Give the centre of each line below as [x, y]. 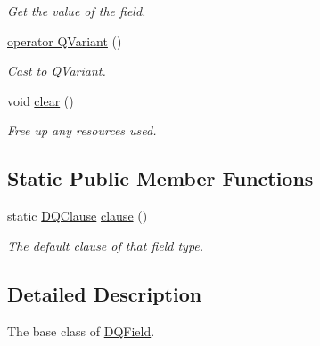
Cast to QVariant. [57, 71]
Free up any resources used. [82, 130]
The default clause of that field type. [106, 245]
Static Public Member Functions [160, 178]
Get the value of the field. [77, 11]
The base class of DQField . [81, 330]
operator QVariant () [65, 40]
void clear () [41, 100]
